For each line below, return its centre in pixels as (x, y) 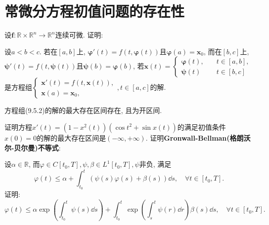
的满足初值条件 (202, 127)
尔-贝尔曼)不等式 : (33, 147)
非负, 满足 (155, 164)
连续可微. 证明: (79, 35)
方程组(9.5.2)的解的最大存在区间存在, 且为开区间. (83, 110)
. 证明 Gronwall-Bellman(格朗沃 (198, 137)
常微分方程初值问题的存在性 (95, 11)
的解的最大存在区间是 (71, 137)
